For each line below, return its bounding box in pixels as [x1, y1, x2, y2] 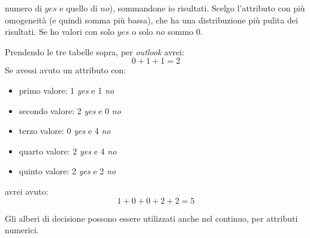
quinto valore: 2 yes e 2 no [19, 165, 116, 177]
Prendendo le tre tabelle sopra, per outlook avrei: [5, 45, 185, 58]
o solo [131, 25, 154, 38]
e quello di [59, 2, 98, 14]
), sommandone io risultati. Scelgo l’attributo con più [109, 2, 305, 14]
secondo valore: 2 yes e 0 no [19, 104, 121, 117]
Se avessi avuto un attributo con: [5, 64, 127, 76]
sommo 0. [167, 25, 203, 38]
